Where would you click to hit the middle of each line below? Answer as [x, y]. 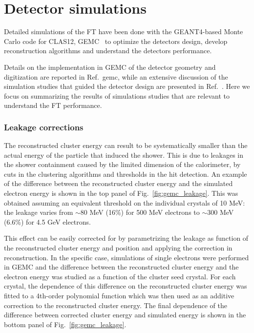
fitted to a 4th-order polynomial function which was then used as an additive [119, 295]
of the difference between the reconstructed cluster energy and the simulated [118, 183]
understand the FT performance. [53, 105]
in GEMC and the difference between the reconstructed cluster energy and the [121, 267]
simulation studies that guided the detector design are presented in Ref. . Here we [127, 86]
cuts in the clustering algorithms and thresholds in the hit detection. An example [126, 174]
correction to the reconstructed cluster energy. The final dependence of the [116, 305]
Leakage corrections [44, 127]
